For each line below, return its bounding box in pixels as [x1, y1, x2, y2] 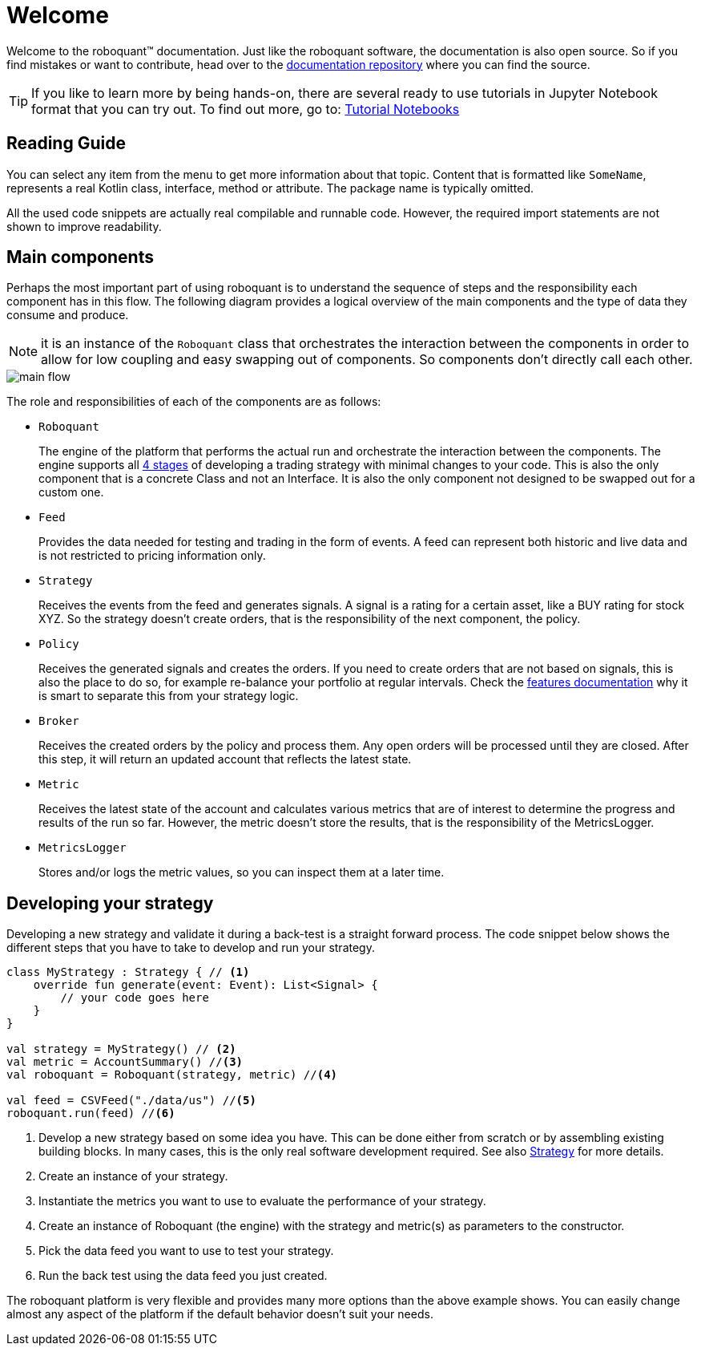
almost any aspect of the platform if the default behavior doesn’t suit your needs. [6, 1307, 433, 1322]
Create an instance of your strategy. [38, 1169, 228, 1184]
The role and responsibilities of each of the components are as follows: [6, 395, 381, 409]
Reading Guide [6, 133, 126, 154]
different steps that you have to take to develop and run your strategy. [6, 941, 375, 955]
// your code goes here [60, 991, 209, 1005]
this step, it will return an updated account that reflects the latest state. [38, 752, 412, 767]
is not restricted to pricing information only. [38, 548, 266, 563]
